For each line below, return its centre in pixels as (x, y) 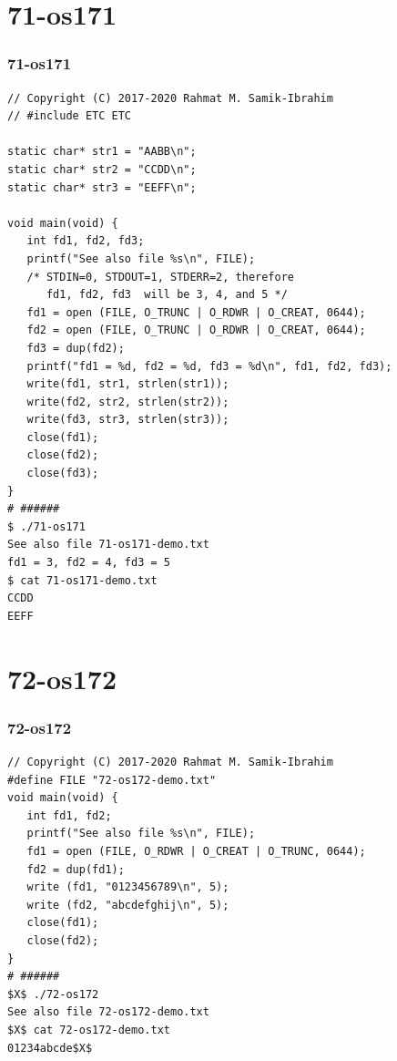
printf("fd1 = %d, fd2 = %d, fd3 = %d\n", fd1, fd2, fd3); (209, 366)
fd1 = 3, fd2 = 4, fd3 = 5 (89, 563)
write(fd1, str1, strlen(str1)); (128, 384)
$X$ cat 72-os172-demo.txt (89, 1030)
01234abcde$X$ (50, 1048)
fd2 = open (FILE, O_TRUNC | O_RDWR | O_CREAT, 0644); (196, 330)
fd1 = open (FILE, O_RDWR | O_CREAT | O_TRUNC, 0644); (196, 851)
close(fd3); (63, 474)
